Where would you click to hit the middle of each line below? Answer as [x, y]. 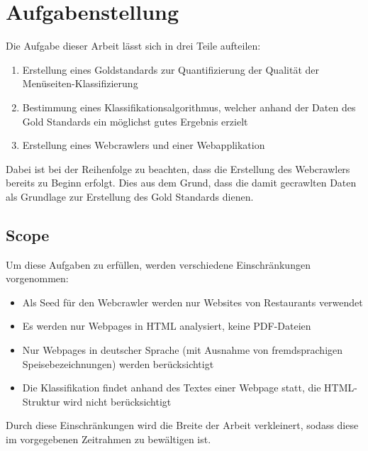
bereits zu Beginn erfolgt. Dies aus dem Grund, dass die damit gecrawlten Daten [181, 183]
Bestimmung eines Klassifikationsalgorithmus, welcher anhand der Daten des [189, 107]
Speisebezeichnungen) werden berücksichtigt [118, 363]
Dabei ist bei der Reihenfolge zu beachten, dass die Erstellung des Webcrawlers [178, 168]
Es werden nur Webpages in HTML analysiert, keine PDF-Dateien [167, 326]
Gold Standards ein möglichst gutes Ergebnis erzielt [135, 121]
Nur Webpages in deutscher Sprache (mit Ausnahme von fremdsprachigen [183, 350]
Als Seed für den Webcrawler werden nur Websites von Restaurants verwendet [193, 302]
